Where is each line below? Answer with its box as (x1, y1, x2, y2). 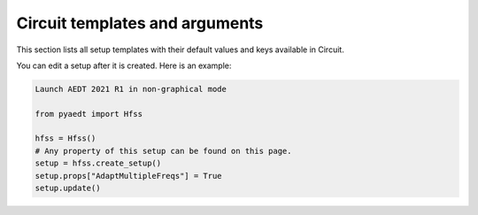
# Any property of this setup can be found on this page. (35, 146, 292, 156)
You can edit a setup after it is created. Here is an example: (16, 60, 232, 71)
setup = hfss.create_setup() (35, 158, 162, 168)
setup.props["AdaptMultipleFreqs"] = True (35, 171, 222, 180)
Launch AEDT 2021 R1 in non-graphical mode (35, 84, 227, 94)
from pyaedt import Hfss (35, 109, 143, 119)
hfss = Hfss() (35, 134, 96, 143)
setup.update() (35, 183, 101, 194)
